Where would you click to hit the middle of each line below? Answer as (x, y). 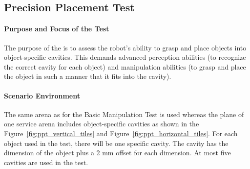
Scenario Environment (42, 95)
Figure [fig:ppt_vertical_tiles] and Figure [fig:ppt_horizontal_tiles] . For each (121, 133)
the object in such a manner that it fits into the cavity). (88, 76)
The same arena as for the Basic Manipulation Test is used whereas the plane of (124, 114)
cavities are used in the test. (46, 162)
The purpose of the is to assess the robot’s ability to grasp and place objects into (125, 47)
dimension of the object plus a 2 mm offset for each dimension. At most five (117, 153)
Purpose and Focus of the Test (57, 29)
